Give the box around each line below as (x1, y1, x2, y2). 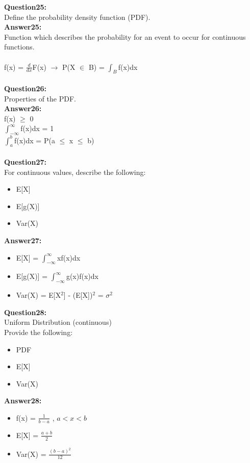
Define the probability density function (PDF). (4, 11, 151, 22)
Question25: (4, 2, 47, 12)
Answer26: (4, 103, 42, 114)
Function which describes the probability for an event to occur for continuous (4, 31, 246, 42)
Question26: (4, 83, 47, 93)
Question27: (4, 157, 47, 167)
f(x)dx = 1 (20, 123, 54, 134)
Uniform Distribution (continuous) (4, 317, 112, 327)
